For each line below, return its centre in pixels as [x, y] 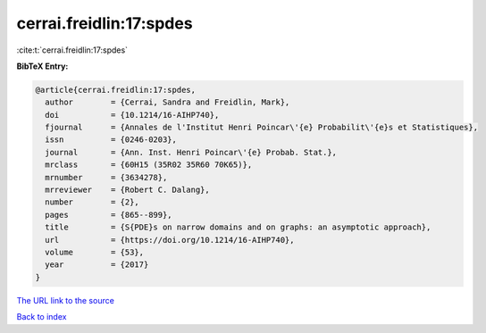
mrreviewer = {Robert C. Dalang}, [127, 190]
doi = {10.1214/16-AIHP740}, [132, 115]
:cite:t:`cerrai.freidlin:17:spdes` [72, 50]
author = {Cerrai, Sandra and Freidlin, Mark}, [168, 102]
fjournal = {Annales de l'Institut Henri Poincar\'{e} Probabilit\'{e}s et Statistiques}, [261, 128]
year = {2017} [97, 265]
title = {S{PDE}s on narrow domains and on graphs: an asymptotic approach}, [238, 227]
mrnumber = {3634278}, [106, 177]
